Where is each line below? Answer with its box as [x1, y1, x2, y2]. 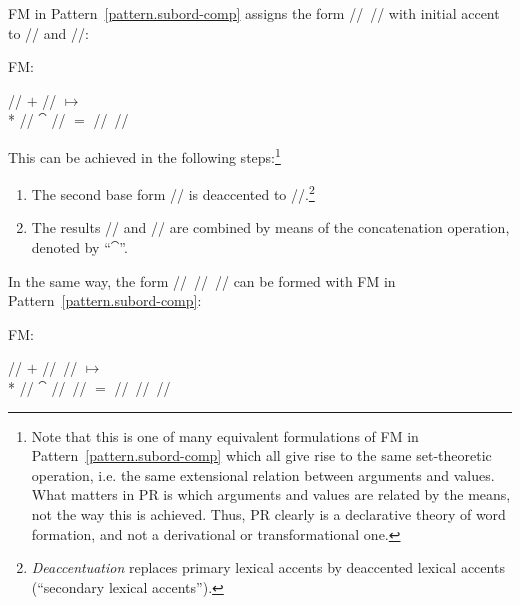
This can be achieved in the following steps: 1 [8, 143, 281, 167]
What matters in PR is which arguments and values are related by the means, [31, 484, 511, 505]
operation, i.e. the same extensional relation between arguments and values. [31, 464, 495, 485]
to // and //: [8, 22, 89, 43]
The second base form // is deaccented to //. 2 [31, 181, 315, 204]
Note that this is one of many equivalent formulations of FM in [31, 425, 419, 446]
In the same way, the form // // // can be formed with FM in [8, 270, 396, 291]
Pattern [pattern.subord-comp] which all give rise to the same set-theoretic [31, 445, 492, 466]
